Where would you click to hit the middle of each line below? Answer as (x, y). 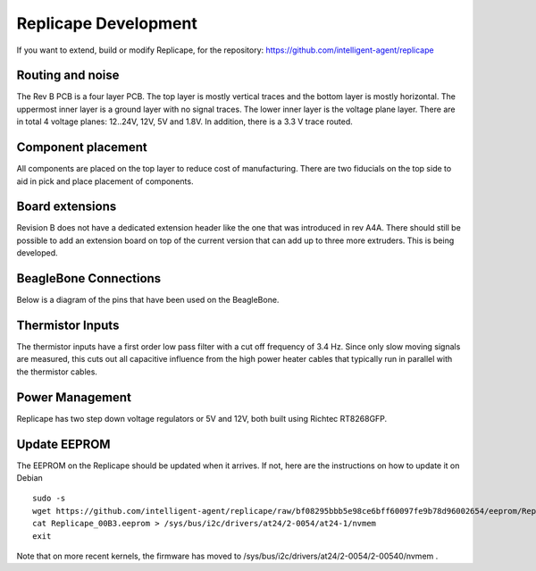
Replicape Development (107, 23)
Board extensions (67, 207)
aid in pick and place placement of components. (105, 181)
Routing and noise (68, 76)
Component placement (82, 147)
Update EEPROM (63, 444)
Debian (30, 478)
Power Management (74, 397)
